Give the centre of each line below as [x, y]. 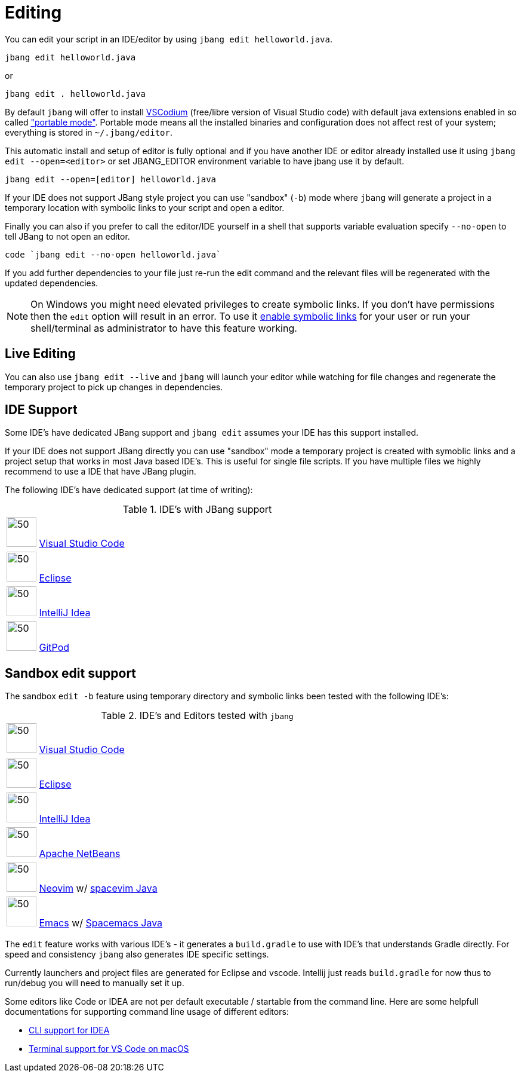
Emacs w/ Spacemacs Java [101, 923]
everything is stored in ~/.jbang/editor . [89, 132]
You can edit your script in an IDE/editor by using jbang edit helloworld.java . [169, 39]
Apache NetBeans [80, 854]
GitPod [54, 648]
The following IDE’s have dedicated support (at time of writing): [129, 490]
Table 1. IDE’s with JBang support [197, 510]
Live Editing [40, 354]
